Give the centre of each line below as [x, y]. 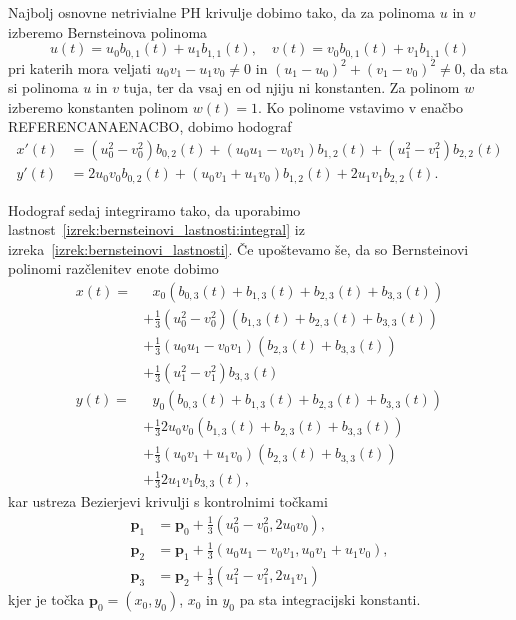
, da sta [484, 67]
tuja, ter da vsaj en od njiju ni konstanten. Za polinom [291, 87]
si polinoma [43, 87]
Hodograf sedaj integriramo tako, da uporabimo [154, 209]
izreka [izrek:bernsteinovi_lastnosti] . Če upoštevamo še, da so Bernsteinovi [238, 248]
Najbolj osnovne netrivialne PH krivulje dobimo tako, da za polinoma [222, 12]
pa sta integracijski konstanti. [330, 599]
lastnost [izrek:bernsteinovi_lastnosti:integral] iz [156, 229]
